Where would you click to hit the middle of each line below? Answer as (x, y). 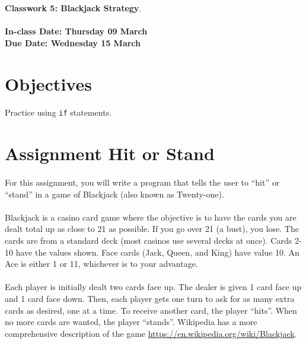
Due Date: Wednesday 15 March (73, 42)
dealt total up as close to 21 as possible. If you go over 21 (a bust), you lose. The (152, 229)
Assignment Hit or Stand (110, 153)
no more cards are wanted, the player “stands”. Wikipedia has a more (131, 322)
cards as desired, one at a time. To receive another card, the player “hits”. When (151, 310)
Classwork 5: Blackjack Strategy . (73, 8)
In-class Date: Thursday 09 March (76, 31)
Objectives (48, 83)
